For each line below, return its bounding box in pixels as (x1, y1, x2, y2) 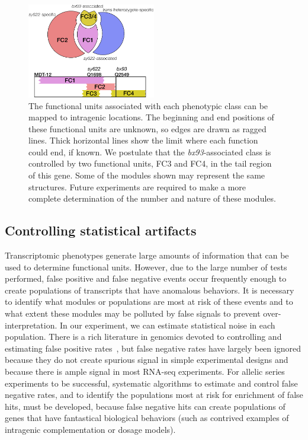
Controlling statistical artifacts (5, 221, 197, 240)
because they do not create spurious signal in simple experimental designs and (5, 353, 288, 366)
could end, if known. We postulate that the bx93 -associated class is (28, 145, 271, 158)
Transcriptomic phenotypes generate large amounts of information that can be (5, 249, 289, 262)
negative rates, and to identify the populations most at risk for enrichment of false (5, 388, 303, 401)
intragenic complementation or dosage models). (5, 423, 176, 435)
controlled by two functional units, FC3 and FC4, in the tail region (28, 157, 272, 170)
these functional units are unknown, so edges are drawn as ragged (28, 122, 267, 135)
